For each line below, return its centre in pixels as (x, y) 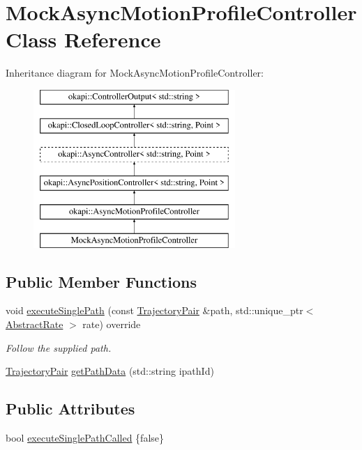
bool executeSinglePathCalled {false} (85, 438)
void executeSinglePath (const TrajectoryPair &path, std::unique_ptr (154, 310)
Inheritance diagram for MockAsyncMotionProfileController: (135, 73)
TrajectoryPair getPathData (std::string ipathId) (110, 371)
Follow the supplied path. (59, 347)
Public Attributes (70, 409)
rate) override (112, 324)
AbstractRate (35, 324)
